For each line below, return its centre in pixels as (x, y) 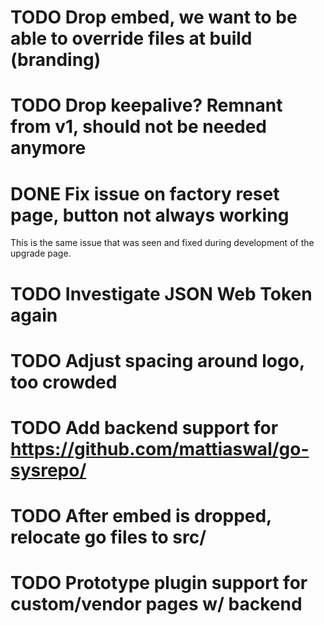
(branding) (56, 60)
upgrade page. (41, 253)
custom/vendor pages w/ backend (156, 604)
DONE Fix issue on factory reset (145, 193)
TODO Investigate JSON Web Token (161, 293)
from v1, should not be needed (139, 127)
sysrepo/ (48, 470)
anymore (48, 148)
